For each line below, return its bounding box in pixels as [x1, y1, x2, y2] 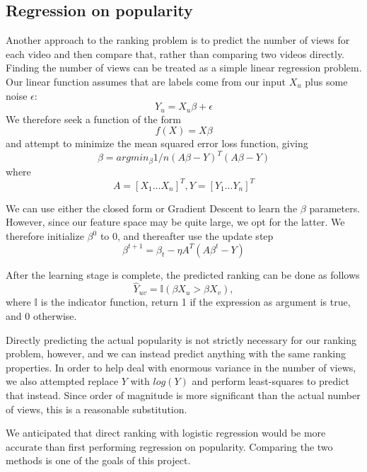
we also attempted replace [6, 374, 119, 388]
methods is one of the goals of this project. [6, 453, 191, 468]
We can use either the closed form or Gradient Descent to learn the [6, 200, 298, 215]
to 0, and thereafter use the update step [100, 229, 274, 243]
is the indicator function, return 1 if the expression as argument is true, [40, 294, 351, 309]
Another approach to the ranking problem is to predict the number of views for [6, 33, 350, 47]
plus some [305, 74, 348, 88]
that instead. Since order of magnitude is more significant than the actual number [6, 388, 361, 403]
